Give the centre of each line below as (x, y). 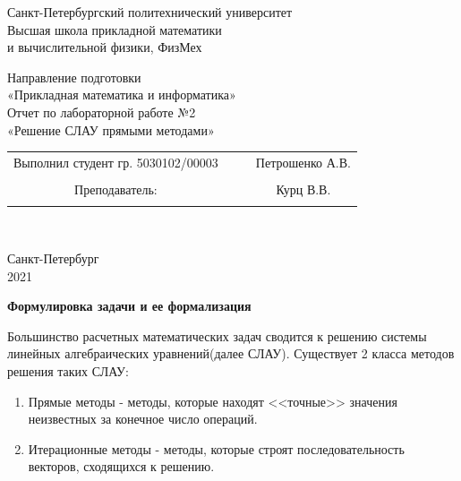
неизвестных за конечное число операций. (143, 419)
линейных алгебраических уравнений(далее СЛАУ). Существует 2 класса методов (231, 353)
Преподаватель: (116, 189)
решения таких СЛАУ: (68, 370)
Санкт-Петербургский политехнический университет (150, 12)
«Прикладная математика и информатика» (122, 94)
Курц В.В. (303, 189)
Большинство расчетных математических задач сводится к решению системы (217, 335)
